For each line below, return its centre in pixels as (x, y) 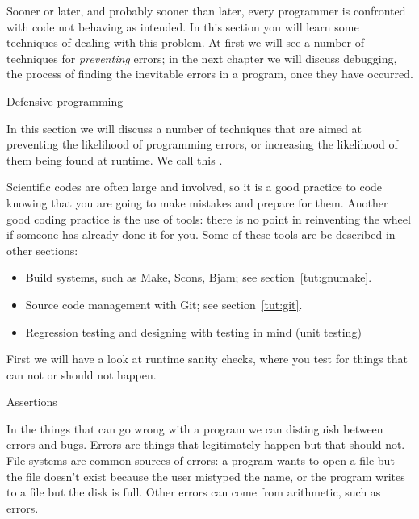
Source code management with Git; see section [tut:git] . (164, 304)
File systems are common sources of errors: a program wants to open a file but (201, 460)
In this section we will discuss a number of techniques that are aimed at (184, 128)
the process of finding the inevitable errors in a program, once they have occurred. (210, 74)
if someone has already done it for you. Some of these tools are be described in (201, 234)
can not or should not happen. (82, 374)
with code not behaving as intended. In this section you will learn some (183, 26)
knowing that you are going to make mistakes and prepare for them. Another (197, 202)
